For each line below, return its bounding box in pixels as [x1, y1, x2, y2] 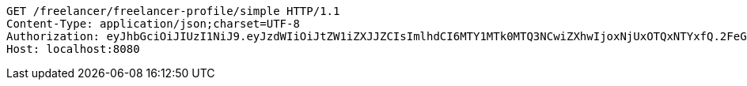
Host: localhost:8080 [6, 43, 140, 55]
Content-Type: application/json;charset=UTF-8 [6, 17, 300, 30]
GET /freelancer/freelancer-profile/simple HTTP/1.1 [6, 5, 340, 17]
